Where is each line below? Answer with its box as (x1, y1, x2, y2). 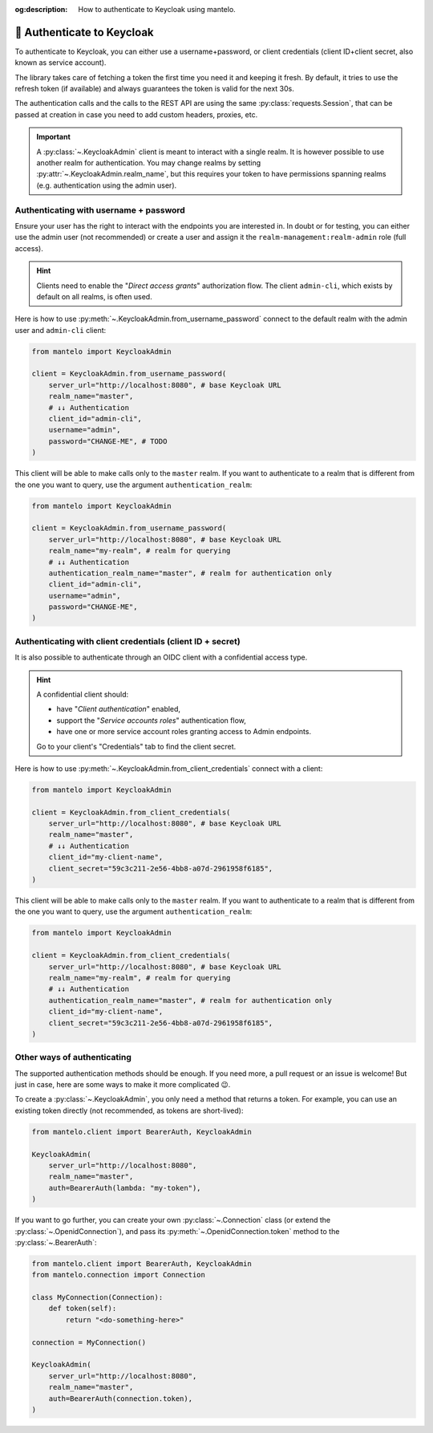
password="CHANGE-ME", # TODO (48, 436, 168, 445)
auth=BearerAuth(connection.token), (48, 1394, 192, 1403)
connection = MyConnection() (31, 1338, 147, 1347)
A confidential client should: (36, 689, 129, 699)
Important (36, 132, 71, 142)
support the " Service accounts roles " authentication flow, (56, 715, 246, 725)
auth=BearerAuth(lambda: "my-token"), (48, 1183, 201, 1192)
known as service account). (14, 58, 107, 67)
